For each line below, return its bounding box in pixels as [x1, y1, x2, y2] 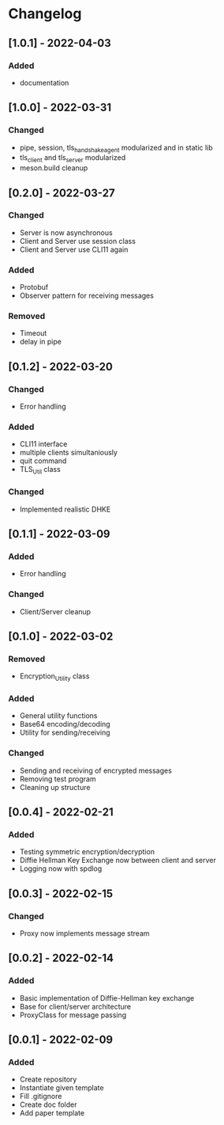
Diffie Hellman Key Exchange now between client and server [19, 856, 217, 865]
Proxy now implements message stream [19, 928, 150, 938]
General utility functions [19, 711, 98, 720]
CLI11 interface [19, 439, 68, 449]
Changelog [8, 5, 82, 23]
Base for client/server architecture [19, 1001, 132, 1011]
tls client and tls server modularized [19, 153, 126, 165]
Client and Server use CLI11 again [19, 245, 129, 254]
